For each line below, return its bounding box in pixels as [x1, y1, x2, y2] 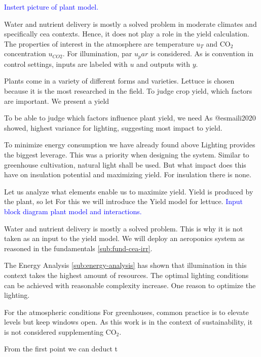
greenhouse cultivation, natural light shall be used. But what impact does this [4, 159, 246, 170]
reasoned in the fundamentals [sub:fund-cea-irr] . [4, 243, 153, 253]
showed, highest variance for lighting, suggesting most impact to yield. [4, 122, 222, 133]
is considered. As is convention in [151, 48, 253, 59]
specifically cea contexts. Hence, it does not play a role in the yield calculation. [4, 28, 249, 39]
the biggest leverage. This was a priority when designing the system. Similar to [4, 149, 249, 160]
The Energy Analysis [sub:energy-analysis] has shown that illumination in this [4, 260, 247, 270]
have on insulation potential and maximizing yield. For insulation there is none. [4, 169, 251, 180]
